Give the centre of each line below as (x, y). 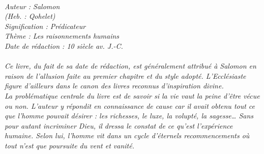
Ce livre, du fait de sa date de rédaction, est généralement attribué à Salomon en (130, 66)
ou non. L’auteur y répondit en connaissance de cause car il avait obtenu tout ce (130, 105)
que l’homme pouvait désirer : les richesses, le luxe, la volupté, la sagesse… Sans (129, 116)
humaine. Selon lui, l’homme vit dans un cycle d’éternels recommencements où (127, 135)
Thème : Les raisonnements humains (62, 36)
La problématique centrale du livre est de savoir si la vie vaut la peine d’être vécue (132, 95)
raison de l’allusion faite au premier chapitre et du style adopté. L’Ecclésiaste (125, 75)
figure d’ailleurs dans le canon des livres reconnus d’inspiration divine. (114, 86)
